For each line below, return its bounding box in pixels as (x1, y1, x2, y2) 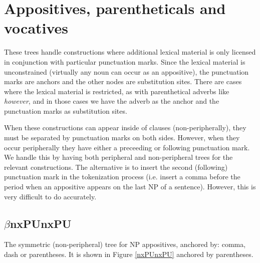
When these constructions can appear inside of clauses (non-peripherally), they (4, 122, 246, 133)
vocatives (4, 18, 69, 38)
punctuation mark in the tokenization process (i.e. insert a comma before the (4, 171, 240, 182)
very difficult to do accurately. (4, 191, 97, 201)
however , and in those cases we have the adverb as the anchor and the (4, 96, 219, 106)
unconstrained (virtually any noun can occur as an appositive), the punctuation (4, 66, 249, 77)
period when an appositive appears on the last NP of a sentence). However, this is (4, 181, 256, 192)
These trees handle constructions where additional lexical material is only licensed (4, 47, 256, 57)
